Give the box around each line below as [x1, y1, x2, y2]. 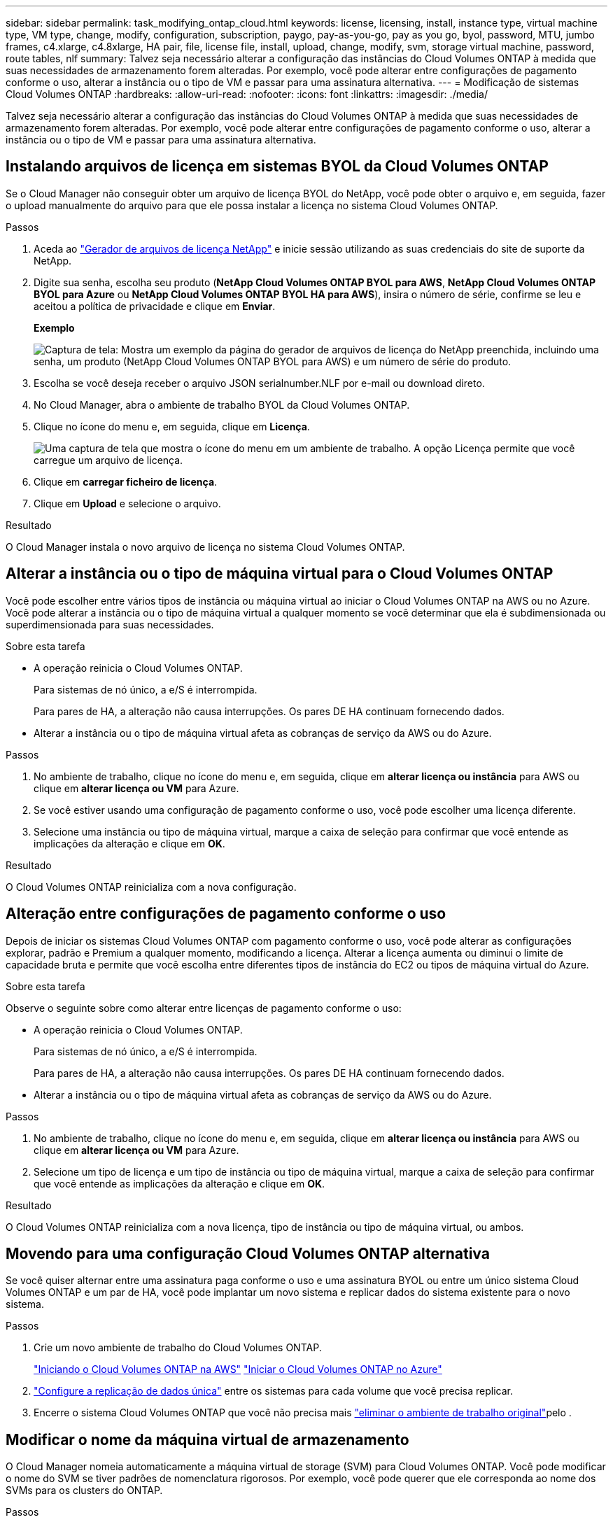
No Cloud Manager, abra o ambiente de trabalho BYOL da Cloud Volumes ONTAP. [34, 398, 410, 411]
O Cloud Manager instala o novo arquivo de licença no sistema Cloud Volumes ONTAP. [6, 540, 405, 553]
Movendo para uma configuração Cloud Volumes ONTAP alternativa [6, 1244, 490, 1262]
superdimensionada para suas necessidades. [6, 618, 214, 630]
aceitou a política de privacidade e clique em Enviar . [34, 300, 276, 312]
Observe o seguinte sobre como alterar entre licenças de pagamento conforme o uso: [6, 1001, 402, 1014]
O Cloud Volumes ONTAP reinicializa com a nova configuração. [6, 880, 297, 893]
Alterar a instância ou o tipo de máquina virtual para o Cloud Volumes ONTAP [6, 565, 554, 583]
